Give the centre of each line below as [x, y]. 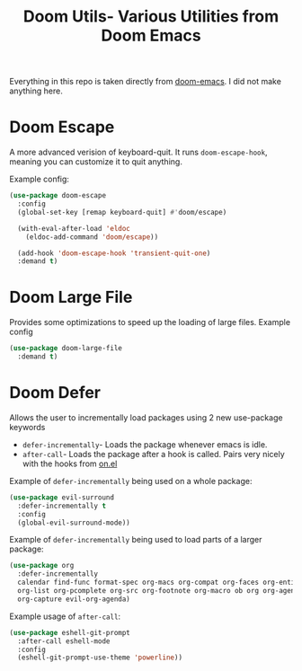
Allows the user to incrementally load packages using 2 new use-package [146, 417]
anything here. [36, 91]
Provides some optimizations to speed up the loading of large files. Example [150, 322]
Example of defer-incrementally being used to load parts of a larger [136, 540]
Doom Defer [55, 393]
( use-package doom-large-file [66, 349]
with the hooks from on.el [70, 464]
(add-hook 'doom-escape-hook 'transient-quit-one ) [114, 253]
